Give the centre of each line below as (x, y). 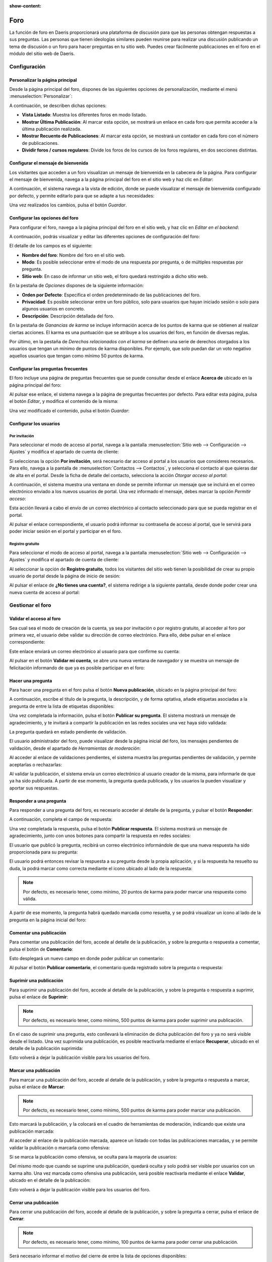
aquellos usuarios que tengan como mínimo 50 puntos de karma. (77, 355)
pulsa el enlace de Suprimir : (39, 997)
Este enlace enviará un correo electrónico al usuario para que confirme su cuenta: (94, 651)
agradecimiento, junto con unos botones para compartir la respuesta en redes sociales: (100, 836)
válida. (30, 899)
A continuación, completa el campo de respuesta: (61, 819)
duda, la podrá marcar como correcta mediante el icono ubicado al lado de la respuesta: (101, 868)
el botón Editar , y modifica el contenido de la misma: (64, 401)
